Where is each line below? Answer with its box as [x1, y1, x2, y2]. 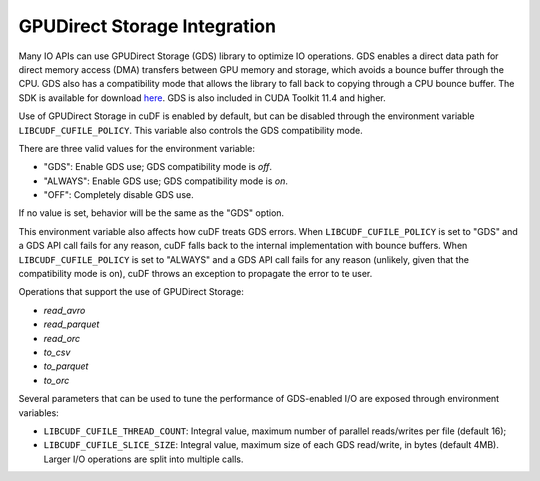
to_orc [43, 374, 70, 386]
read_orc [43, 332, 81, 344]
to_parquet [43, 360, 89, 372]
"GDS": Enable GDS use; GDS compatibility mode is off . [43, 161, 273, 173]
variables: [18, 406, 59, 419]
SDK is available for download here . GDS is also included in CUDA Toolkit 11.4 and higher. [18, 91, 386, 104]
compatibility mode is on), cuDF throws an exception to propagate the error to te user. [18, 268, 373, 280]
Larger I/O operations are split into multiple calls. [43, 453, 244, 465]
